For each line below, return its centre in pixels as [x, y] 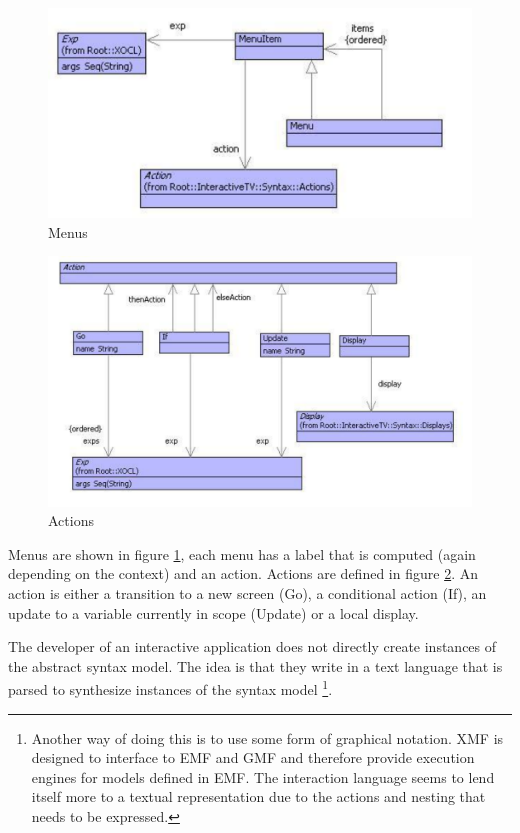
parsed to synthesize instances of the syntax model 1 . [170, 687]
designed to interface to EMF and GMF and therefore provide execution [253, 757]
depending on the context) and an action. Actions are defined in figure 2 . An [243, 573]
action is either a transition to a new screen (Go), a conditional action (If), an [247, 592]
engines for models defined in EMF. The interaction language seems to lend [263, 776]
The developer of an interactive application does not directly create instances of [252, 646]
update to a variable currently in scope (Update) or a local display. [213, 612]
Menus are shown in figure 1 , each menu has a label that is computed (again [242, 553]
